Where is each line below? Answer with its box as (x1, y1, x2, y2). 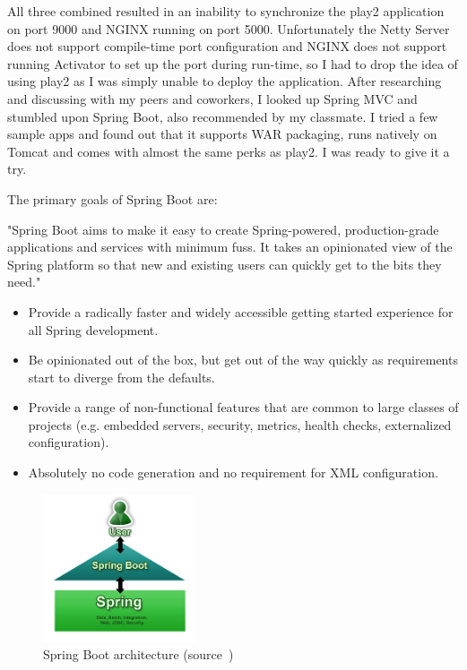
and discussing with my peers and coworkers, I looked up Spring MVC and (7, 89, 418, 107)
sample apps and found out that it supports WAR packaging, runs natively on (7, 125, 437, 143)
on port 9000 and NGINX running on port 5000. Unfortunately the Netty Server (7, 19, 450, 38)
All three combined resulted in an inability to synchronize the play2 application (7, 2, 445, 20)
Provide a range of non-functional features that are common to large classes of (28, 398, 459, 417)
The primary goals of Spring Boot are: (7, 189, 218, 208)
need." (7, 272, 41, 291)
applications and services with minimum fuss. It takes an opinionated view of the (7, 237, 453, 256)
